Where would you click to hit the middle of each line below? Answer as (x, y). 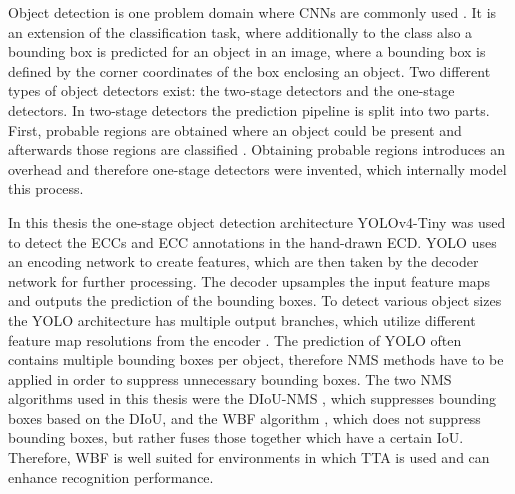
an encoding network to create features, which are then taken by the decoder (243, 261)
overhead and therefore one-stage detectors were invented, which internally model (257, 168)
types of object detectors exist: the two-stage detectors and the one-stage (231, 90)
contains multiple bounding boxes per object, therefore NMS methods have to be (256, 359)
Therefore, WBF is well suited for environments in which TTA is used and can (249, 457)
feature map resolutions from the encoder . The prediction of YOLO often (235, 339)
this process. (46, 188)
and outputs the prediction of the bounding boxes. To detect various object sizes (255, 300)
